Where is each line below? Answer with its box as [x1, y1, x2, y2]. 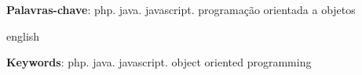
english [6, 27, 40, 44]
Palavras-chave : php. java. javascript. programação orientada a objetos [6, 2, 356, 17]
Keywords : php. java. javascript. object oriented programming [6, 54, 312, 70]
